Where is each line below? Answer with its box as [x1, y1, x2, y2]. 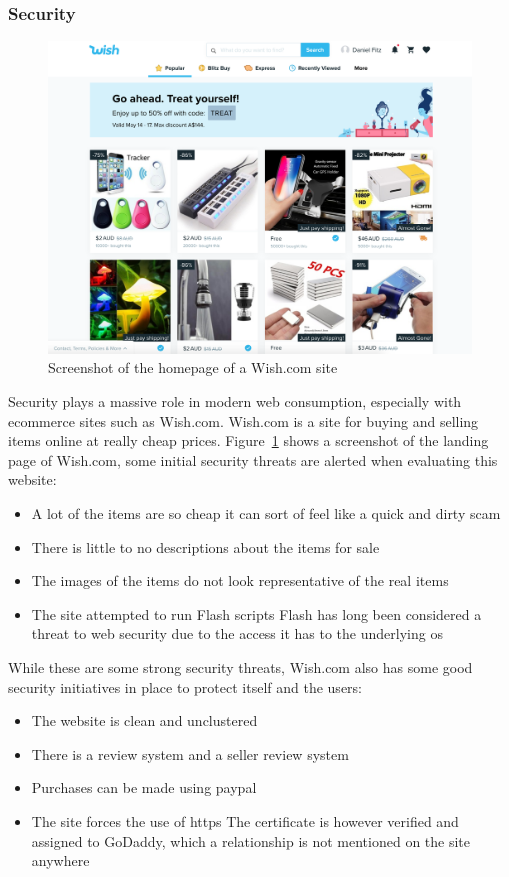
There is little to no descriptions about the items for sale [31, 536, 380, 557]
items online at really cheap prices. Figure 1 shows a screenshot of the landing [8, 430, 489, 451]
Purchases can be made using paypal [31, 777, 257, 798]
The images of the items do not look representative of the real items [31, 570, 449, 591]
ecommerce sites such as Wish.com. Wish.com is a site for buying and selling [8, 410, 479, 431]
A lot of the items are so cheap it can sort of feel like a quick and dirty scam [31, 502, 501, 523]
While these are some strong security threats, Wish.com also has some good [8, 656, 473, 677]
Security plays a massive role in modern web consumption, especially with [8, 391, 462, 412]
